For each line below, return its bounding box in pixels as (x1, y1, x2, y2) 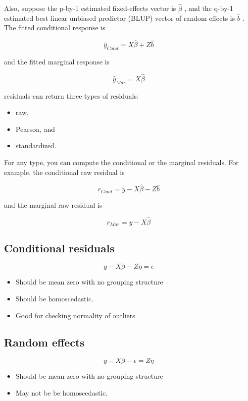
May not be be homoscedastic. (15, 387, 108, 398)
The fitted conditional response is (4, 22, 105, 33)
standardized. (15, 140, 56, 151)
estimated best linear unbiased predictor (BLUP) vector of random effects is (4, 12, 235, 23)
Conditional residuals (4, 240, 115, 255)
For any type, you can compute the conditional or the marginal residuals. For (4, 157, 239, 167)
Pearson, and (15, 123, 55, 134)
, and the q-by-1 (184, 3, 233, 13)
